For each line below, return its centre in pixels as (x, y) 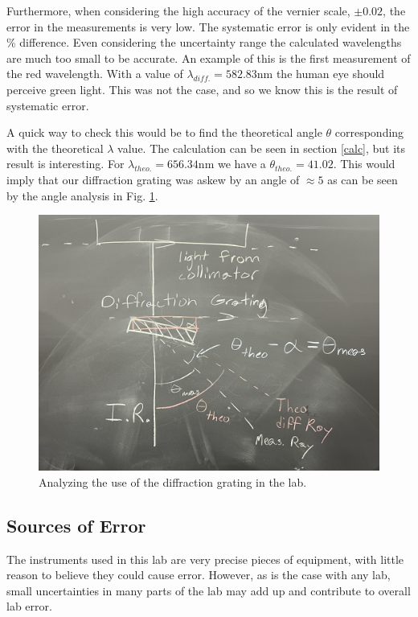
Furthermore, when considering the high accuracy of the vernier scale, (178, 10)
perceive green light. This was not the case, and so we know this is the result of (202, 89)
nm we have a (232, 164)
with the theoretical (55, 148)
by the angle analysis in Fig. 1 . (82, 195)
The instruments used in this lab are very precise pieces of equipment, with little (205, 559)
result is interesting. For (66, 164)
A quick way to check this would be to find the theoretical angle (164, 132)
